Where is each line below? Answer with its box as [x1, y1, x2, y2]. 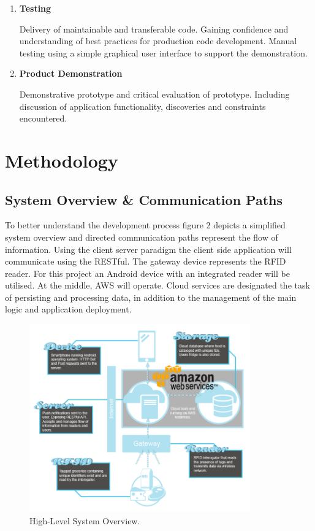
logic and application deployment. [5, 303, 132, 316]
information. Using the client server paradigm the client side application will [5, 242, 292, 255]
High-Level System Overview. [29, 514, 140, 527]
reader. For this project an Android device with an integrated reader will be [5, 266, 290, 279]
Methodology [5, 147, 118, 172]
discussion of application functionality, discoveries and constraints [19, 99, 266, 112]
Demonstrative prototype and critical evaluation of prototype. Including [19, 87, 290, 100]
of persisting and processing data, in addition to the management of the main [5, 290, 297, 303]
